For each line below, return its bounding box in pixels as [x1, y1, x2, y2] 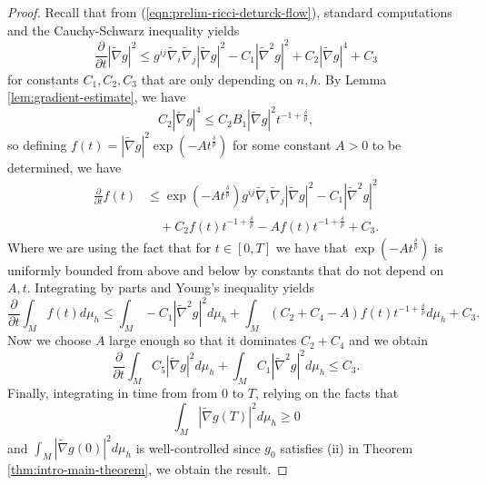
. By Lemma [317, 69, 387, 88]
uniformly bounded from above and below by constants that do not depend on [7, 260, 444, 279]
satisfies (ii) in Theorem [280, 438, 413, 457]
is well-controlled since [135, 438, 261, 457]
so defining [7, 134, 67, 153]
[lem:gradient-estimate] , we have [7, 87, 186, 106]
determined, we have [7, 157, 122, 176]
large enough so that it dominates [109, 331, 297, 350]
